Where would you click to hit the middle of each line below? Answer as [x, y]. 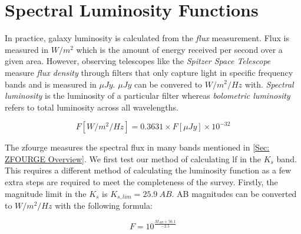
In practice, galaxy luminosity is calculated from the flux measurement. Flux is [147, 38]
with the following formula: [104, 205]
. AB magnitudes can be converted [234, 193]
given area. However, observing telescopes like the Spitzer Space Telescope [138, 61]
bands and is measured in [51, 84]
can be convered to [168, 84]
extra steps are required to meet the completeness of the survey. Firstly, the [141, 182]
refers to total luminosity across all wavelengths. [92, 107]
